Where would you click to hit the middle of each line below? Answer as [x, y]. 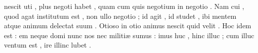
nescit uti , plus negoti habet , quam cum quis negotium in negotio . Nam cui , [124, 6]
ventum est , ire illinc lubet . [48, 45]
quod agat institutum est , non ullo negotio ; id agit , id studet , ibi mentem [120, 16]
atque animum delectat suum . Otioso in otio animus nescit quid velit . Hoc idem [128, 26]
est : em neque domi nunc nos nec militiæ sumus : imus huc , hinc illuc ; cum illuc [129, 35]
